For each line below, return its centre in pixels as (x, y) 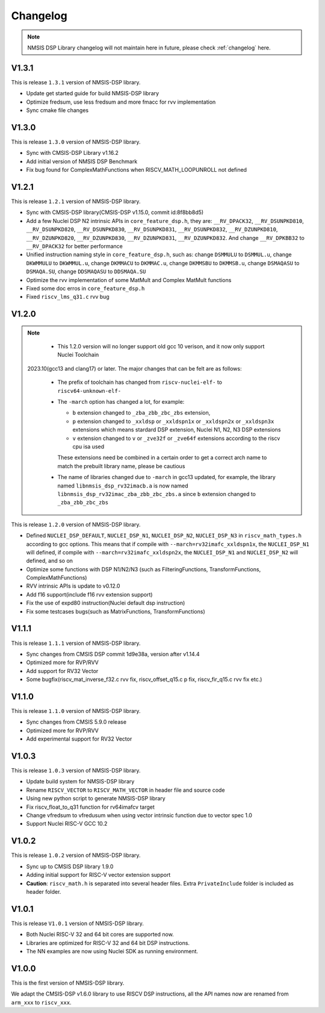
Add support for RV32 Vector (62, 671)
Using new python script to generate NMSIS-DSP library (96, 798)
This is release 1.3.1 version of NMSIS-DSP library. (76, 82)
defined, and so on (50, 561)
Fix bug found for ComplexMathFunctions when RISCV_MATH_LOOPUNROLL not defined (136, 170)
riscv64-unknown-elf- (89, 391)
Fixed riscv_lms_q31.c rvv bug (68, 297)
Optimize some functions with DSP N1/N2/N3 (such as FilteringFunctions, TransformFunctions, (144, 569)
